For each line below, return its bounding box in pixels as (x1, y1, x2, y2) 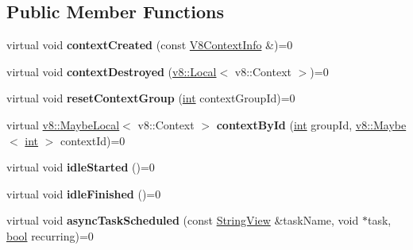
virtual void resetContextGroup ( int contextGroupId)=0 (6, 90, 295, 106)
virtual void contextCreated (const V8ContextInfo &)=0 (6, 37, 293, 53)
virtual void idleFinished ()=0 (6, 185, 161, 202)
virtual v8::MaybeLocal (6, 116, 120, 133)
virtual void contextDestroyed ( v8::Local (6, 63, 217, 79)
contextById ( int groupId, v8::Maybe (216, 116, 407, 133)
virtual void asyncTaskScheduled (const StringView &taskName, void (6, 212, 359, 229)
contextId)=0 (60, 132, 125, 148)
